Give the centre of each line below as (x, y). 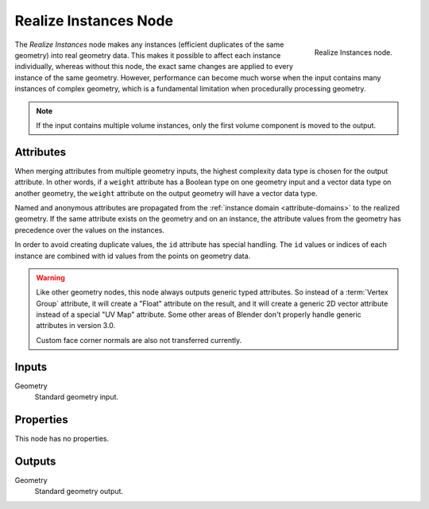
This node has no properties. (62, 439)
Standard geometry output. (79, 492)
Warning (50, 277)
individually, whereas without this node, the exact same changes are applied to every (154, 67)
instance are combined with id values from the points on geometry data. (133, 256)
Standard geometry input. (77, 397)
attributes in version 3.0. (76, 326)
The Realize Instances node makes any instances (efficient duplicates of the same (149, 44)
